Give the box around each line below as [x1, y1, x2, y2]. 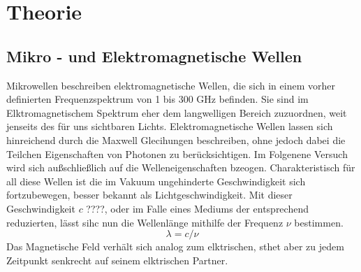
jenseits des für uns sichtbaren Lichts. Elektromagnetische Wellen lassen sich [6, 119, 333, 134]
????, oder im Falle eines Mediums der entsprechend [86, 201, 309, 215]
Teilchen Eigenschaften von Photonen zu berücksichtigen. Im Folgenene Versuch [6, 146, 348, 161]
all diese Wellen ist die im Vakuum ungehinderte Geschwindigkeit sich [6, 173, 306, 188]
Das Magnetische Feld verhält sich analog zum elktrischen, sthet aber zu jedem [6, 239, 344, 254]
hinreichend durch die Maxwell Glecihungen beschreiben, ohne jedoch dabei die [6, 132, 346, 147]
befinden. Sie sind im [219, 92, 309, 106]
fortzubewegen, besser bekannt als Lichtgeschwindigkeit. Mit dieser [6, 187, 293, 202]
